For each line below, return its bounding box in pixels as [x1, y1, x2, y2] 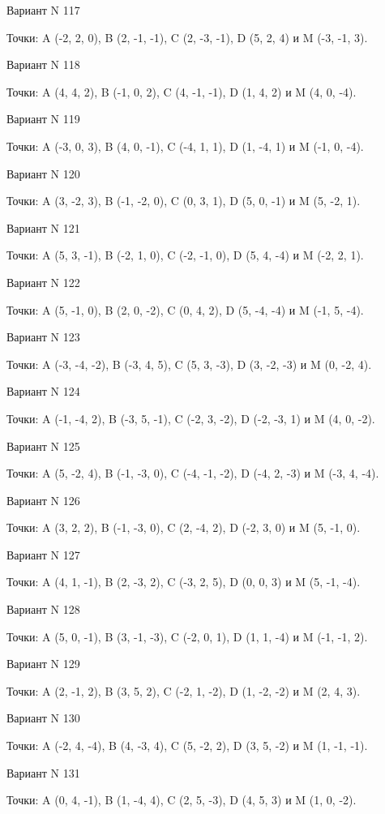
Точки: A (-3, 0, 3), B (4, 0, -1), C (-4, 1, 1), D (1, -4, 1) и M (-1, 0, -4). [6, 137, 364, 154]
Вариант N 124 [6, 383, 80, 400]
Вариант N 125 [6, 437, 80, 454]
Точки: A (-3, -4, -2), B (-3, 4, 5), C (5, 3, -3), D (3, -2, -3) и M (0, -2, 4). [6, 355, 372, 372]
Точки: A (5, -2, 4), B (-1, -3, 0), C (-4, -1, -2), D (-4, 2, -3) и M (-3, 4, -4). [6, 465, 379, 482]
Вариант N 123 [6, 328, 80, 345]
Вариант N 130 [6, 709, 80, 726]
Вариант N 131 [6, 764, 80, 781]
